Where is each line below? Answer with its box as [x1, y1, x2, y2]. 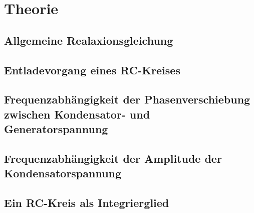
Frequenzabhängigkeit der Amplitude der [4, 150, 222, 166]
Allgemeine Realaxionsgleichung [4, 32, 173, 48]
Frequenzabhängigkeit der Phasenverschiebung [4, 91, 250, 107]
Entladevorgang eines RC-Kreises [4, 62, 180, 77]
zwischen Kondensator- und [4, 106, 150, 122]
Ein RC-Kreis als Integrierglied [4, 195, 169, 210]
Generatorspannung [4, 121, 108, 137]
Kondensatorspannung [4, 165, 122, 181]
